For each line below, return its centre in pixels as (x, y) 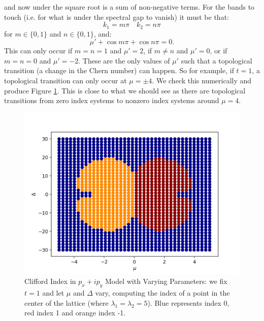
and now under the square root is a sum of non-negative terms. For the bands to (129, 7)
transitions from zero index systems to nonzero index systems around (112, 100)
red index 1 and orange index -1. (75, 313)
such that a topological (217, 60)
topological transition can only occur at (65, 81)
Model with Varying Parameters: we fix (166, 281)
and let (53, 293)
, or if (219, 51)
